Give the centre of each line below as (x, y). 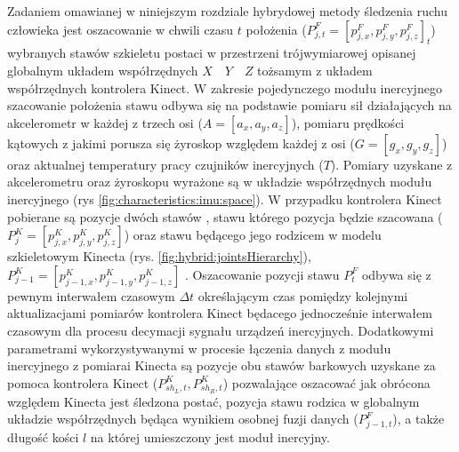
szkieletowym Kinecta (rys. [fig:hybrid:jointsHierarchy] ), (159, 256)
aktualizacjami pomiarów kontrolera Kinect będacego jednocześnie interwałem (220, 313)
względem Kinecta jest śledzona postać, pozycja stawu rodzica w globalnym (213, 401)
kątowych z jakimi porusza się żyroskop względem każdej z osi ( (181, 143)
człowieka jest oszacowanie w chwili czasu (121, 29)
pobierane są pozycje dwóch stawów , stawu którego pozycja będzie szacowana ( (225, 216)
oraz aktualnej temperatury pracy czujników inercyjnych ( (165, 164)
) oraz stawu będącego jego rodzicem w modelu (253, 235)
